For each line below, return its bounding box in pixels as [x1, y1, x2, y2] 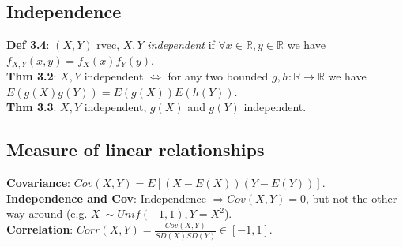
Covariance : [6, 174, 70, 191]
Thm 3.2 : [6, 68, 57, 84]
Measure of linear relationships [6, 137, 265, 162]
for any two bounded [168, 68, 269, 84]
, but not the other [305, 189, 397, 206]
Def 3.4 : [6, 36, 50, 53]
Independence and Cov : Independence [6, 189, 206, 206]
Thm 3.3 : [6, 99, 57, 115]
